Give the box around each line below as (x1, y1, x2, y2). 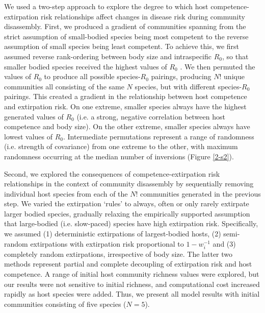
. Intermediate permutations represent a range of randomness (63, 131, 254, 141)
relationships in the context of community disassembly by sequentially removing (4, 178, 254, 189)
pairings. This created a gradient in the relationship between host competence (4, 91, 247, 102)
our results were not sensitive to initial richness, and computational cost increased (4, 278, 260, 289)
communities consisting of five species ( (4, 298, 126, 309)
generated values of (4, 111, 64, 122)
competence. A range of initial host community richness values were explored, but (4, 269, 259, 279)
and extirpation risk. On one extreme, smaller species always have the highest (4, 101, 247, 111)
